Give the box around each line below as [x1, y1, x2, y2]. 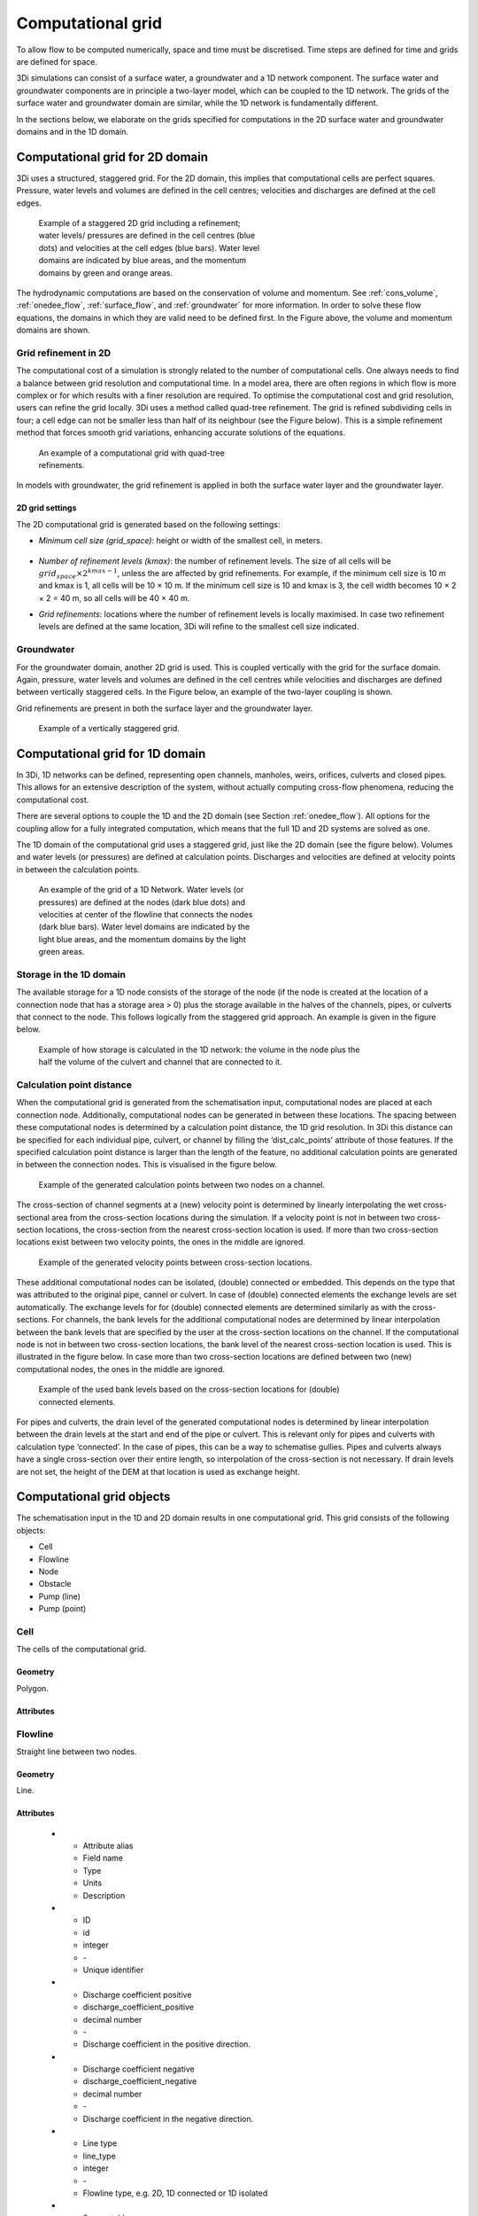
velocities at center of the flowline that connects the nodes [38, 909, 253, 919]
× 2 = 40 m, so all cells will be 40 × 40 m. [38, 592, 190, 603]
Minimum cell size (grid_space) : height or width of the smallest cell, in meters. [38, 535, 323, 546]
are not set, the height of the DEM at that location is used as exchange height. [16, 1466, 300, 1477]
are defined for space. [16, 56, 97, 66]
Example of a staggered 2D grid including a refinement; [38, 217, 241, 228]
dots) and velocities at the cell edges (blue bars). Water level [38, 242, 260, 253]
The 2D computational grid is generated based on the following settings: [16, 519, 281, 529]
